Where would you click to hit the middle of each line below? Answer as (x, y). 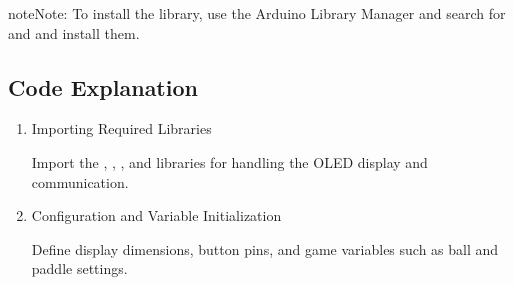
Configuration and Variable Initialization (156, 215)
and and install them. (74, 32)
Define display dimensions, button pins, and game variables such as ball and (265, 248)
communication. (80, 181)
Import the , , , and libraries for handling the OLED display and (229, 161)
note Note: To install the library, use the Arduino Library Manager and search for (257, 13)
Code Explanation (103, 86)
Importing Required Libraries (121, 128)
